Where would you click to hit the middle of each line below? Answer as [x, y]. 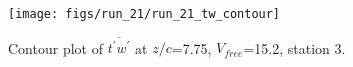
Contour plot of [55, 47]
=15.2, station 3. [294, 47]
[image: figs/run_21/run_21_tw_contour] [144, 14]
